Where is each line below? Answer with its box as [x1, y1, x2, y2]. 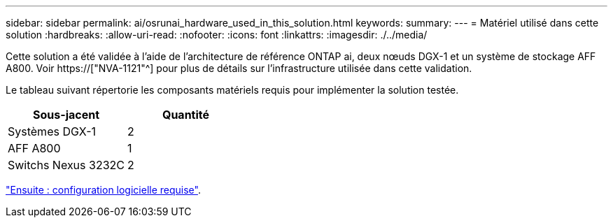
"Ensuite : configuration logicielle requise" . [6, 184, 201, 196]
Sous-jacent [32, 108, 100, 122]
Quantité [162, 108, 210, 122]
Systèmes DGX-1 [8, 124, 97, 138]
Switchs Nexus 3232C [8, 158, 125, 172]
